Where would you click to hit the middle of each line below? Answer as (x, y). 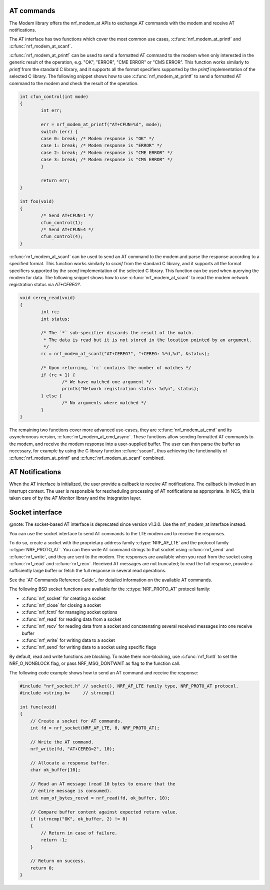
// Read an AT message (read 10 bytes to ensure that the (103, 784)
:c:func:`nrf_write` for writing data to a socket (68, 640)
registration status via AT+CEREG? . (45, 285)
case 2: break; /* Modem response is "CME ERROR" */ (107, 152)
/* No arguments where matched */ (104, 403)
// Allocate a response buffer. (70, 763)
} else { (51, 396)
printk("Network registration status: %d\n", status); (130, 389)
